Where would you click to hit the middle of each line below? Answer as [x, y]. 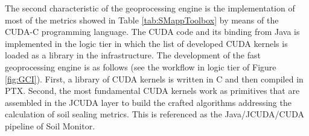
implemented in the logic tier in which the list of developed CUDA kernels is [146, 43]
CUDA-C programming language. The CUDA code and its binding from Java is [152, 32]
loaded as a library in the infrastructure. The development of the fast [133, 55]
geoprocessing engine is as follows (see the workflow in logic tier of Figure [141, 66]
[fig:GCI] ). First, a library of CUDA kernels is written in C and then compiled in [154, 79]
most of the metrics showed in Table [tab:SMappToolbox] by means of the [142, 20]
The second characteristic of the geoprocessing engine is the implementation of [150, 8]
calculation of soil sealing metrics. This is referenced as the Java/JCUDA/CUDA [154, 114]
